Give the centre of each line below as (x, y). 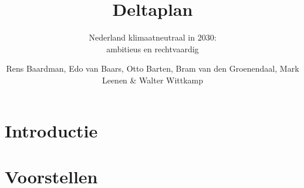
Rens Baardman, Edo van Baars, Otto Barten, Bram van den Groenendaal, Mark (153, 68)
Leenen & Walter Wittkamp (153, 80)
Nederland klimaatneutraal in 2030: (153, 37)
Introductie (51, 130)
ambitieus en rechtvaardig (153, 48)
